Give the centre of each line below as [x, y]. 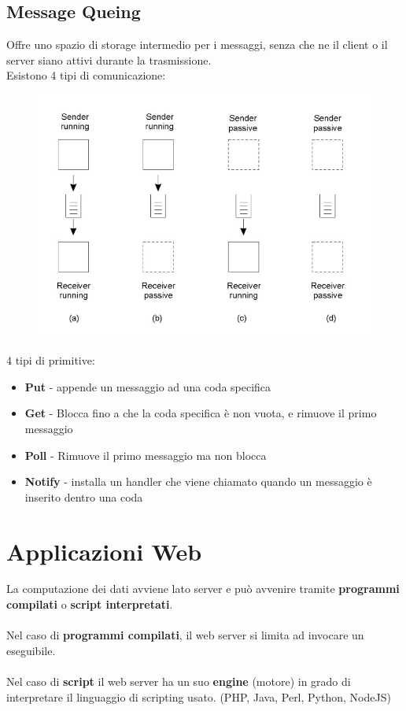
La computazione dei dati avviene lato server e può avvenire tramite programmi [203, 589]
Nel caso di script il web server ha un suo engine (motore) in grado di [179, 681]
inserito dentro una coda [84, 496]
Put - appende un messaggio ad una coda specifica [148, 386]
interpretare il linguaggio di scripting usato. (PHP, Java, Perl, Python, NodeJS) [199, 696]
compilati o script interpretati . [90, 604]
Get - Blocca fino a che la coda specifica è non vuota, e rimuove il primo [201, 413]
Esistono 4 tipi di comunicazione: [86, 75]
